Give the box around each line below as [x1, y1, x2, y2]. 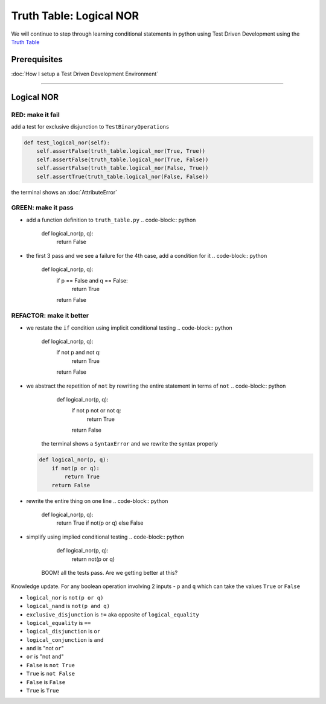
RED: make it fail [11, 110, 60, 119]
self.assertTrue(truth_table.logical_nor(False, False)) [36, 173, 209, 180]
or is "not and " [26, 653, 65, 661]
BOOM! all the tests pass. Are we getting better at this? [41, 569, 178, 576]
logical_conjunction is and [26, 636, 104, 643]
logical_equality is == [26, 619, 91, 626]
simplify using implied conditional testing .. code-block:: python [26, 533, 184, 540]
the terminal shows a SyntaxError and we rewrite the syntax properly [41, 440, 219, 447]
